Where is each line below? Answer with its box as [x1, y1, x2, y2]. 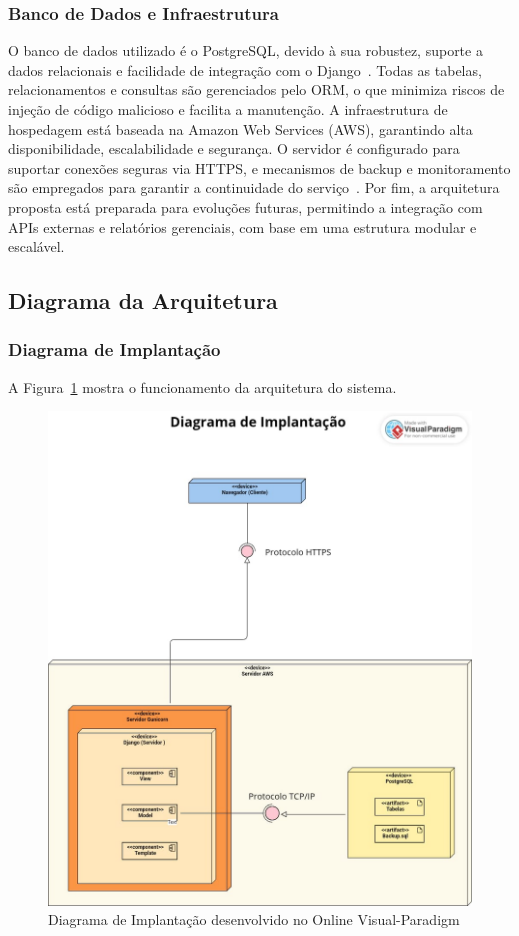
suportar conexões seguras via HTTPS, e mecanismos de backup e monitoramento [8, 157, 511, 178]
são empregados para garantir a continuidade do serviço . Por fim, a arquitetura [8, 177, 500, 198]
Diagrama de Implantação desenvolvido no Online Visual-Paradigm [48, 909, 460, 930]
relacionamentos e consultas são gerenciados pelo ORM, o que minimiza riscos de [8, 79, 505, 100]
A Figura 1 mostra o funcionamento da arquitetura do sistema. [8, 376, 397, 397]
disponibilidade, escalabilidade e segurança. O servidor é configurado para [8, 138, 460, 159]
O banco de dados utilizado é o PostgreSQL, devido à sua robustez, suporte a [8, 40, 483, 61]
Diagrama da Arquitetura [8, 285, 278, 316]
